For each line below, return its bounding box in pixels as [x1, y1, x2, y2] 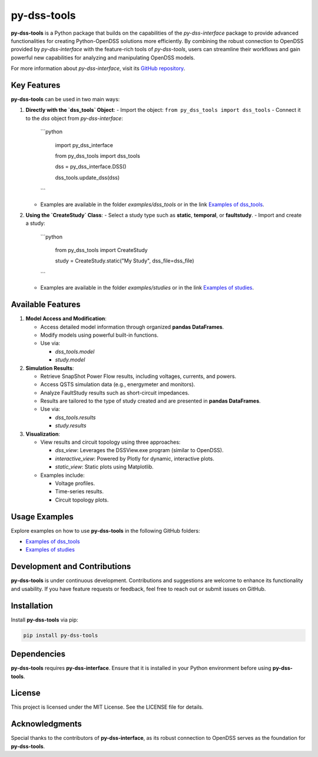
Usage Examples [11, 512, 74, 522]
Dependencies [11, 649, 66, 659]
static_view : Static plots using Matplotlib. [55, 463, 154, 470]
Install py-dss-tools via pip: [11, 616, 79, 623]
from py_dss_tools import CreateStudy [55, 247, 148, 254]
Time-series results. [55, 488, 104, 495]
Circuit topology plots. [55, 496, 109, 503]
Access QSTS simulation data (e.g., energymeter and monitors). [40, 381, 196, 388]
